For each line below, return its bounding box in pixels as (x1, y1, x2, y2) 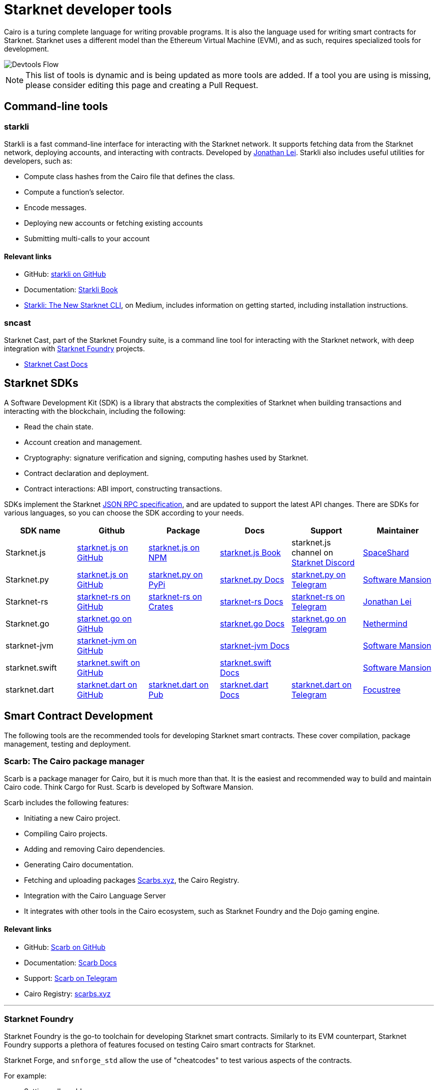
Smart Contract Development (4, 710, 153, 723)
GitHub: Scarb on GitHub (24, 942, 105, 951)
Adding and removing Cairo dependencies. (24, 845, 165, 854)
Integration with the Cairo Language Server (24, 891, 166, 900)
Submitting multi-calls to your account (24, 234, 150, 243)
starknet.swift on (76, 657, 140, 668)
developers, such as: (4, 156, 72, 165)
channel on (291, 547, 333, 558)
